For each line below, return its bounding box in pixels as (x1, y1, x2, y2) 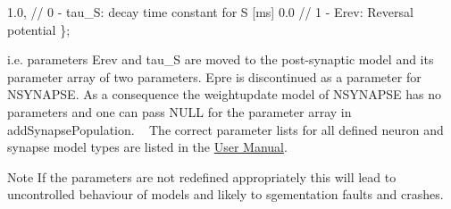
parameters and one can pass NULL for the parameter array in (7, 102, 352, 121)
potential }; (7, 20, 71, 38)
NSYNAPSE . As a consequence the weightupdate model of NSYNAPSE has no (7, 85, 441, 104)
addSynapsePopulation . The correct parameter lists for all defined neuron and (7, 120, 444, 138)
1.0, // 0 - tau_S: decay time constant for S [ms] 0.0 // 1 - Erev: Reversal (7, 3, 413, 21)
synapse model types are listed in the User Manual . (7, 138, 288, 156)
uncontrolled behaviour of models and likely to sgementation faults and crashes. (7, 185, 444, 204)
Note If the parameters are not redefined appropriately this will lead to (7, 167, 397, 186)
